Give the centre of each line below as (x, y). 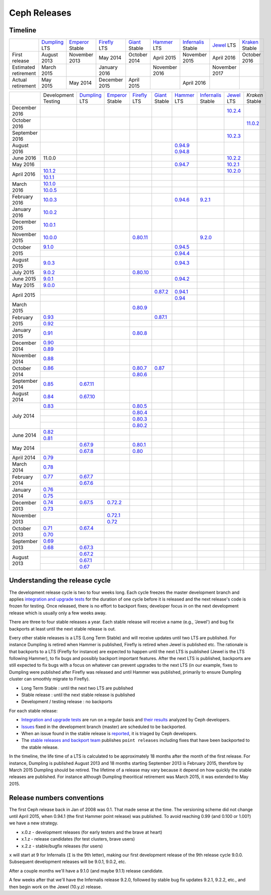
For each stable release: (33, 711)
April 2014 (24, 458)
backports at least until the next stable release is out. (62, 629)
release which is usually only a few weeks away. (58, 613)
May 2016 (23, 164)
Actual (19, 80)
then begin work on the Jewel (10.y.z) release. (56, 887)
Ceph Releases (40, 13)
